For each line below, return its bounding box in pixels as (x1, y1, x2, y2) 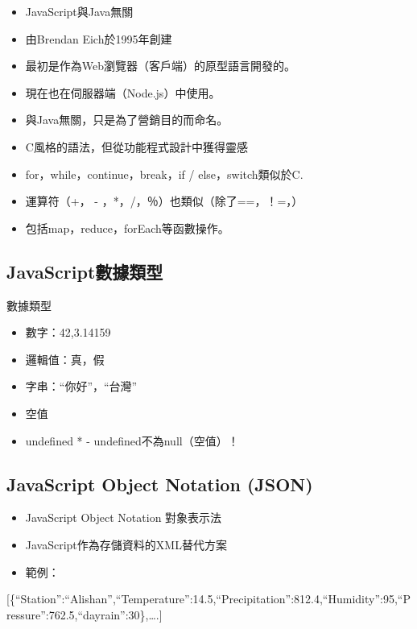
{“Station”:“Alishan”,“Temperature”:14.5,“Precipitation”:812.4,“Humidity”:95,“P (9, 590, 411, 607)
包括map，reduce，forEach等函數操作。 (25, 219, 229, 236)
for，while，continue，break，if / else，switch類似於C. (25, 165, 303, 182)
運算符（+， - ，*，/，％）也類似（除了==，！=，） (25, 192, 303, 209)
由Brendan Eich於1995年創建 (25, 30, 172, 47)
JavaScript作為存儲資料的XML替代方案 (25, 536, 227, 552)
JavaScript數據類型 (6, 259, 163, 283)
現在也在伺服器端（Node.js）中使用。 (25, 84, 221, 101)
